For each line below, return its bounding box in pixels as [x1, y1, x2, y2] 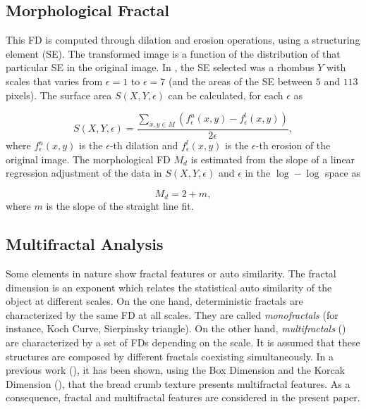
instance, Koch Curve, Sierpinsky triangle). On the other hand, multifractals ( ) [6, 321, 346, 336]
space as [325, 165, 360, 180]
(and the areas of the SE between [168, 73, 313, 88]
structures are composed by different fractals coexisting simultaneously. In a [6, 348, 334, 363]
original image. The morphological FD [6, 151, 171, 166]
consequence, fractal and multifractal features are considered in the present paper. [6, 390, 360, 405]
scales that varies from [6, 73, 103, 88]
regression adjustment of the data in [6, 165, 162, 180]
